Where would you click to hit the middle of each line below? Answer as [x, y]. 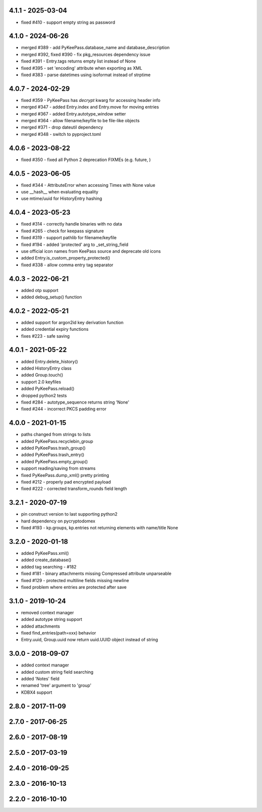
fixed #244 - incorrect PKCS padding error [64, 409]
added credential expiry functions [55, 329]
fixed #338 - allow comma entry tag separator [67, 265]
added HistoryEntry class [46, 368]
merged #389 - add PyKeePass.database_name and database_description [95, 48]
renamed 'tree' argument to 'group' [56, 685]
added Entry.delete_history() [49, 361]
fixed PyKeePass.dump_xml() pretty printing [65, 475]
